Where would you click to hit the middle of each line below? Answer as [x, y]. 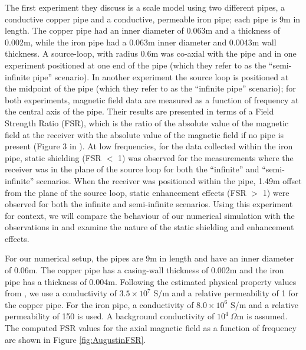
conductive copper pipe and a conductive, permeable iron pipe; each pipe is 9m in [153, 19]
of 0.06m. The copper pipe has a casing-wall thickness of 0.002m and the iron [144, 270]
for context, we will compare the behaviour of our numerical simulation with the [150, 215]
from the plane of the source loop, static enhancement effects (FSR [126, 192]
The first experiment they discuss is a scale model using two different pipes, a [145, 7]
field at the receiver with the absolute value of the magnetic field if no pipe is [144, 134]
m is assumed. [262, 316]
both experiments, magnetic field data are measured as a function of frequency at [152, 99]
